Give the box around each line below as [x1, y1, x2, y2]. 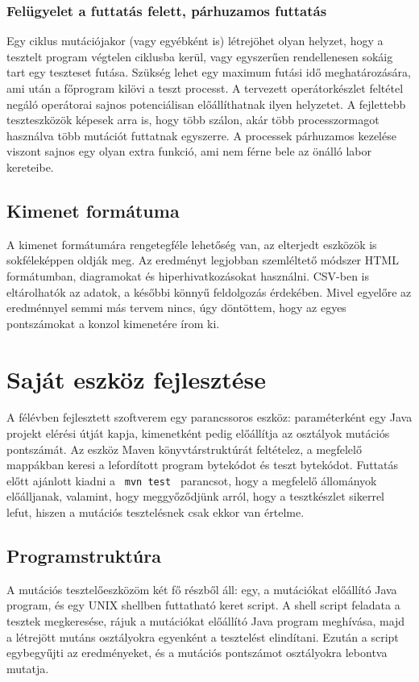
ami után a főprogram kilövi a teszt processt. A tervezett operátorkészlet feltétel [6, 80, 404, 96]
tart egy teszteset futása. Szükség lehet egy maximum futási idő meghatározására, [6, 64, 411, 81]
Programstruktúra [6, 543, 161, 568]
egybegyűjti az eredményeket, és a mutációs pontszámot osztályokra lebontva [6, 644, 388, 661]
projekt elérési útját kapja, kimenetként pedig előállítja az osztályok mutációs [6, 425, 390, 442]
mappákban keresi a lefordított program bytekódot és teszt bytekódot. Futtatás [6, 456, 399, 473]
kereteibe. [6, 158, 54, 175]
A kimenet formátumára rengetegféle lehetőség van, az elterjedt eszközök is [6, 235, 377, 252]
